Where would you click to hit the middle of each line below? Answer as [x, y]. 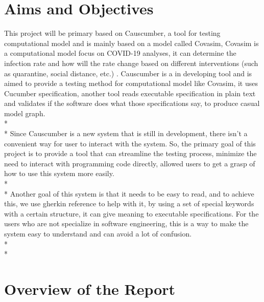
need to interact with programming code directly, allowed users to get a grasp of [130, 163]
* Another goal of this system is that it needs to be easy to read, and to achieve [129, 193]
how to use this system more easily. [59, 173]
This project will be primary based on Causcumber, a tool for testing [112, 33]
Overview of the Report [90, 288]
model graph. [25, 113]
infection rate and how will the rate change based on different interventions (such [131, 63]
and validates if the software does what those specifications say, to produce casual [132, 103]
